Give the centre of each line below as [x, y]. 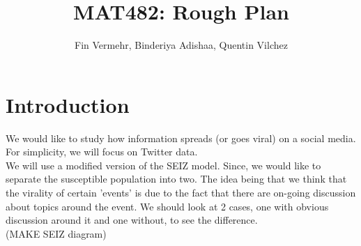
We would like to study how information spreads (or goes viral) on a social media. [181, 138]
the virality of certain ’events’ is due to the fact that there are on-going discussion [181, 193]
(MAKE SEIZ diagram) [56, 233]
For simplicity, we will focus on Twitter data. [102, 152]
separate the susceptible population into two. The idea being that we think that [176, 179]
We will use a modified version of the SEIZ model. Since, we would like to [163, 165]
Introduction [68, 104]
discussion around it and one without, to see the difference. [132, 220]
